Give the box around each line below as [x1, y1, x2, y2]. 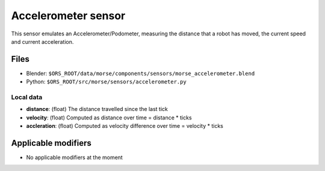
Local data [11, 93, 43, 101]
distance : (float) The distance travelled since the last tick [26, 106, 169, 113]
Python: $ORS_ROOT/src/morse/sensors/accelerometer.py [26, 78, 187, 85]
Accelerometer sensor [11, 9, 126, 22]
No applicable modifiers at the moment [26, 154, 123, 161]
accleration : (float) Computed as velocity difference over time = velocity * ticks [26, 122, 224, 130]
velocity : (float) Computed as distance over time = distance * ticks [26, 114, 192, 121]
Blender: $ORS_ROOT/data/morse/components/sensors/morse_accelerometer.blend [26, 70, 255, 77]
